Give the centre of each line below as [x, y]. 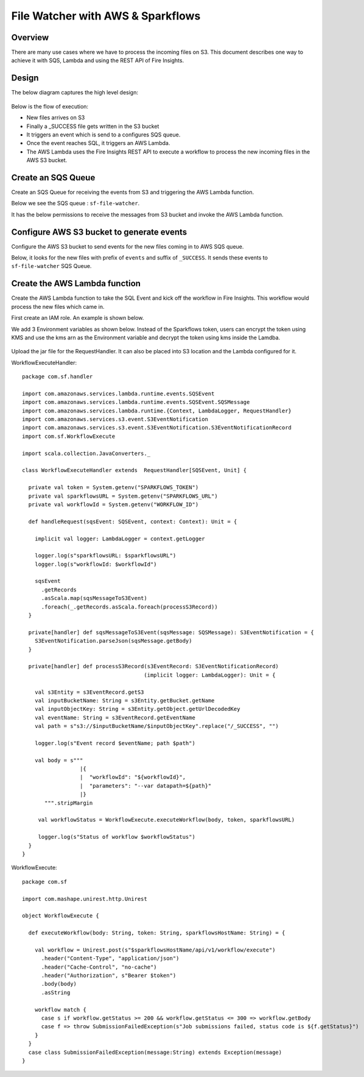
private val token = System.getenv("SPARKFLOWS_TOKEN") [114, 488]
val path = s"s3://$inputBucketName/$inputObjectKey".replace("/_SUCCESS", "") [157, 726]
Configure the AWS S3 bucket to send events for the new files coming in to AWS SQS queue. [128, 246]
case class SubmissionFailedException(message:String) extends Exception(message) [155, 1052]
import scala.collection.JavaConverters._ [86, 453]
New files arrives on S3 [56, 118]
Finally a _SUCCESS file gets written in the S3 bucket [93, 126]
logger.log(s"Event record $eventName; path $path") [115, 743]
